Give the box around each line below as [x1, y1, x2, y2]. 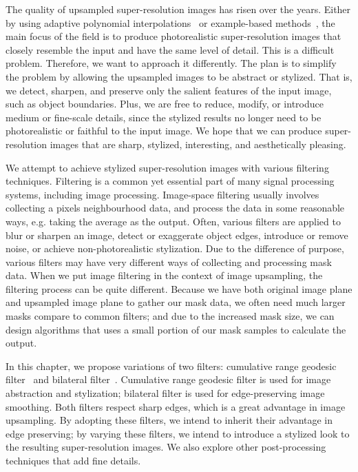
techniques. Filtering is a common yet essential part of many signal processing [6, 174, 335, 188]
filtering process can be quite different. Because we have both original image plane [6, 281, 352, 296]
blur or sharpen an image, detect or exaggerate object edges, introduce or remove [6, 227, 348, 242]
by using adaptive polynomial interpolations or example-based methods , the [6, 15, 335, 30]
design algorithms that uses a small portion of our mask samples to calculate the [6, 322, 346, 336]
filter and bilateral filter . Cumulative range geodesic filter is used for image [6, 372, 331, 387]
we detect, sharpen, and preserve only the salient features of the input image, [6, 83, 332, 97]
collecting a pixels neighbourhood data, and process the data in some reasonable [6, 201, 345, 215]
